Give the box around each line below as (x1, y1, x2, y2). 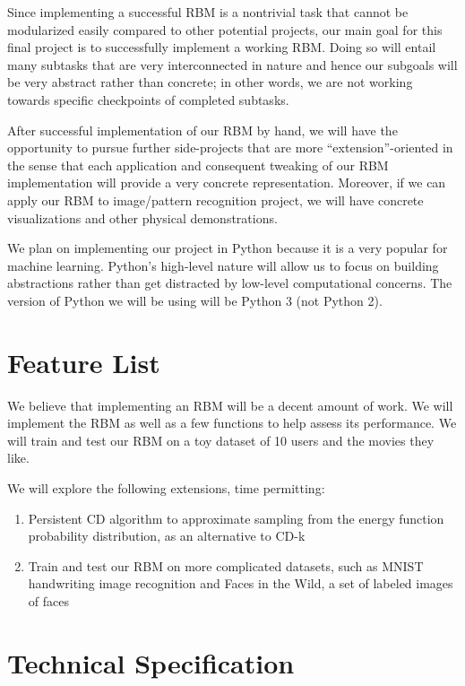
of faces (28, 591, 69, 610)
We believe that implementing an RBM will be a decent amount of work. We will (7, 395, 453, 414)
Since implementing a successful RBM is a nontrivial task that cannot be (7, 3, 409, 21)
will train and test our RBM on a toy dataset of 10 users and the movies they (7, 430, 435, 449)
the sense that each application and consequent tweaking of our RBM (7, 155, 389, 174)
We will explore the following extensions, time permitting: (7, 479, 325, 497)
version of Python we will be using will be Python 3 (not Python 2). (7, 291, 383, 309)
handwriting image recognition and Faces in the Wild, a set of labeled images (28, 574, 453, 593)
